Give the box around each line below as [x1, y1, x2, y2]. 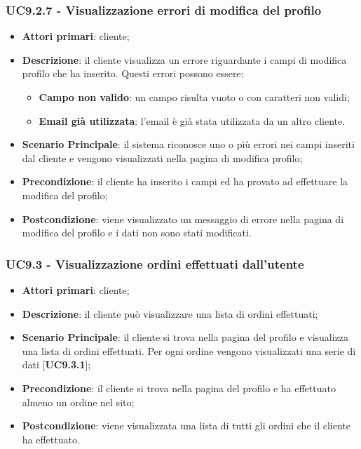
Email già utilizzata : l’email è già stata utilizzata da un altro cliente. [39, 113, 346, 128]
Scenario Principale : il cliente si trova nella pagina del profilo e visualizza [22, 330, 349, 344]
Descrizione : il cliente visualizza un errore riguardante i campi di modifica [22, 52, 347, 67]
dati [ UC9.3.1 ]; [22, 357, 91, 372]
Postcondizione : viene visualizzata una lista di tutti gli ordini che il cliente [22, 418, 351, 433]
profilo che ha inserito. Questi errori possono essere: [22, 66, 244, 81]
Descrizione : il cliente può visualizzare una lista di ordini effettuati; [22, 306, 318, 321]
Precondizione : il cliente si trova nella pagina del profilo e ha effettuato [22, 380, 336, 395]
